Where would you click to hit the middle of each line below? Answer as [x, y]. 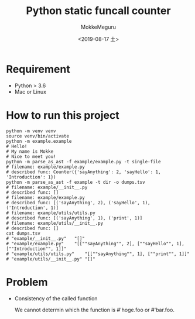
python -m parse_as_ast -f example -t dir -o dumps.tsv [76, 182]
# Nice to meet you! [31, 156]
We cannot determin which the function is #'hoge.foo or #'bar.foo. [94, 310]
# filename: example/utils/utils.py [51, 213]
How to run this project [63, 115]
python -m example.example [39, 141]
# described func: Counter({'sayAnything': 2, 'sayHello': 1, [83, 172]
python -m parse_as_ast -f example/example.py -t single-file [83, 162]
